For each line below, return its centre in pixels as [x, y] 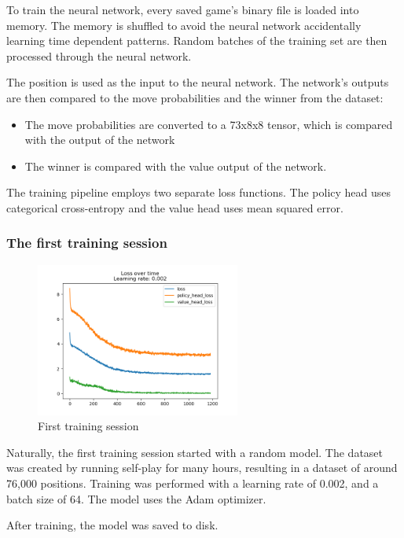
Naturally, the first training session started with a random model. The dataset [195, 452]
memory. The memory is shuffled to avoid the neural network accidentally [184, 25]
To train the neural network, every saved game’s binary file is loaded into [183, 9]
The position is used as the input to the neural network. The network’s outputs [198, 82]
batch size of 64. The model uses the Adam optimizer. [136, 498]
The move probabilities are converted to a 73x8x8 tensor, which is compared [209, 124]
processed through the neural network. [99, 55]
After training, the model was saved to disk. [112, 525]
